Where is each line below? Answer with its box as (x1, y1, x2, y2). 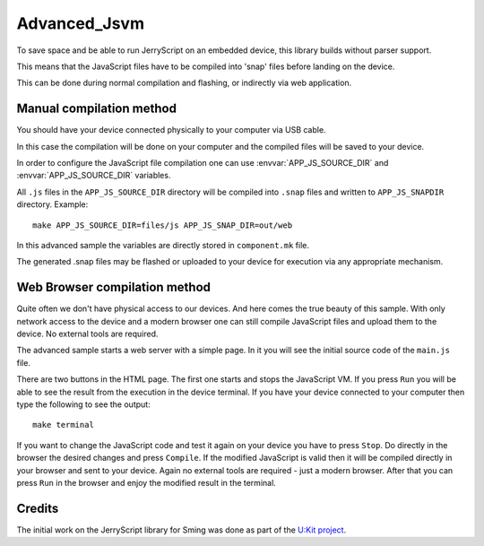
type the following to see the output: (16, 399, 151, 410)
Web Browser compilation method (16, 280, 211, 295)
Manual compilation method (16, 101, 177, 117)
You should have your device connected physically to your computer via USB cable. (16, 125, 326, 135)
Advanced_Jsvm (16, 13, 145, 33)
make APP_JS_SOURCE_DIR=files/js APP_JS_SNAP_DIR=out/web (32, 220, 293, 230)
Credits (16, 500, 59, 516)
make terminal (32, 420, 94, 430)
